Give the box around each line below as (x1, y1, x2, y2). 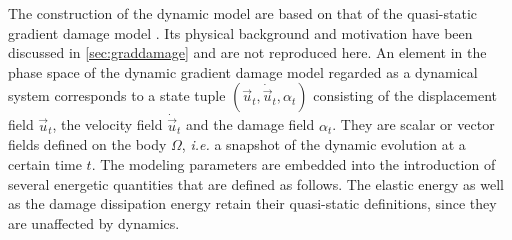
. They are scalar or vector (332, 114, 495, 135)
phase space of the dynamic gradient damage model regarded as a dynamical (8, 61, 478, 82)
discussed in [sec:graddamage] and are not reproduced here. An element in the (8, 42, 487, 63)
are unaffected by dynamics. (8, 212, 180, 233)
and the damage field (185, 114, 315, 135)
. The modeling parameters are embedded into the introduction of (91, 154, 496, 174)
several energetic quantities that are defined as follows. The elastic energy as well (8, 173, 504, 194)
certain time (8, 154, 82, 174)
